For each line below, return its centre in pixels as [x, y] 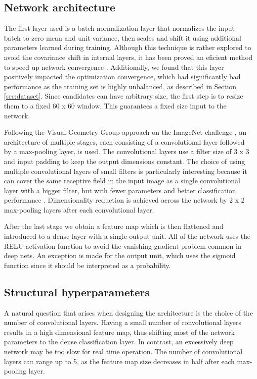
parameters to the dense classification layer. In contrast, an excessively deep [119, 342]
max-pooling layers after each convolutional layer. [79, 209]
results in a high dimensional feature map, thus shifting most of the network [119, 332]
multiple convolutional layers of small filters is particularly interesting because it [126, 171]
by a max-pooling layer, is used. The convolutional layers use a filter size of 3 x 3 [127, 151]
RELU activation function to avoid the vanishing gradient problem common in [123, 245]
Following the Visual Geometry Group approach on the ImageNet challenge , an [125, 132]
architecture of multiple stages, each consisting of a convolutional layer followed [124, 141]
